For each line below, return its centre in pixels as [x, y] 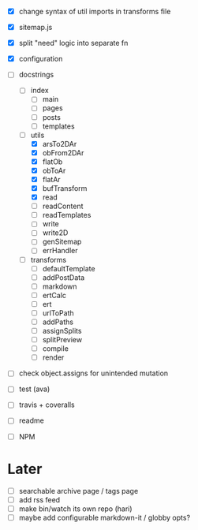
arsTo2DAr [60, 144]
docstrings [36, 75]
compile [55, 349]
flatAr [51, 179]
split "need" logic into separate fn [73, 43]
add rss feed [39, 499]
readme [31, 420]
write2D [55, 233]
